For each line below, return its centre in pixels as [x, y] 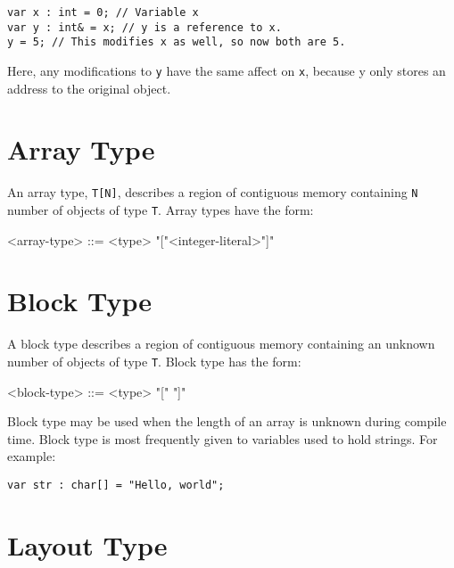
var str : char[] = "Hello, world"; [116, 485]
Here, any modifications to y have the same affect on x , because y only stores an [227, 70]
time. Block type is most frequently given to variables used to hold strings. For [223, 438]
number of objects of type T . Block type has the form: [154, 361]
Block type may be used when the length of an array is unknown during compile [227, 421]
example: [32, 456]
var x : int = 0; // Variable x [103, 12]
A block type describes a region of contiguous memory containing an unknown [221, 344]
